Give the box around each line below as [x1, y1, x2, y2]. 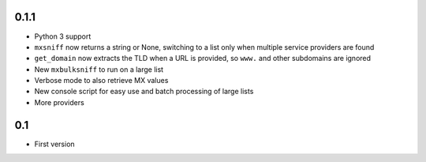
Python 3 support [34, 32, 92, 41]
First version [34, 139, 75, 149]
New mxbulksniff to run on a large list [34, 64, 164, 74]
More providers [34, 97, 84, 107]
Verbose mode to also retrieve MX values [34, 76, 169, 85]
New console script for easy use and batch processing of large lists [34, 87, 254, 96]
